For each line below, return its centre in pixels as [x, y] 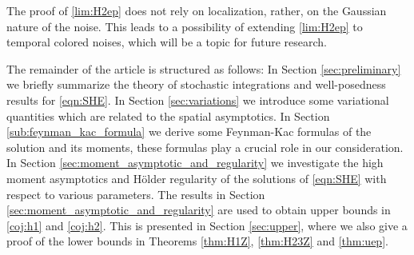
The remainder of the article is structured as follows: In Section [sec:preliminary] [204, 68]
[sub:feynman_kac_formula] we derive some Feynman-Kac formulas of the [189, 131]
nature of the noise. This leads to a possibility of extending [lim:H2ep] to [185, 26]
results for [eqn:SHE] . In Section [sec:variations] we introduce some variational [198, 100]
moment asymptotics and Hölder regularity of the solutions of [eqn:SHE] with [197, 178]
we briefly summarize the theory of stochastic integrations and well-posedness [196, 84]
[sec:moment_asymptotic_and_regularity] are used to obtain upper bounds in [199, 210]
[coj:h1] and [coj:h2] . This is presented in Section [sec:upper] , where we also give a [207, 225]
